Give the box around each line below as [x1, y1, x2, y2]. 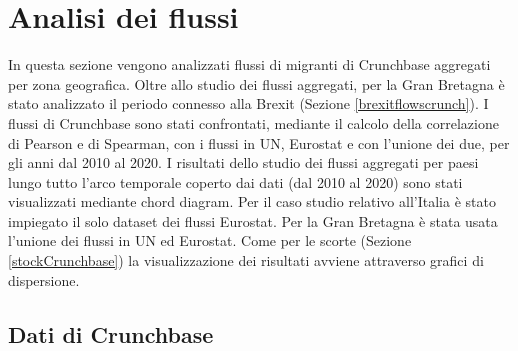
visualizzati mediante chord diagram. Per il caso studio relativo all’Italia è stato [8, 191, 496, 212]
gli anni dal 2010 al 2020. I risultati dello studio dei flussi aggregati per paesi [8, 152, 479, 173]
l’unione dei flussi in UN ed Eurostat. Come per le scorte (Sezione [8, 230, 412, 251]
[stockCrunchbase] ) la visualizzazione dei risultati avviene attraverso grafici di [8, 250, 484, 271]
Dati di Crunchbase [8, 318, 214, 349]
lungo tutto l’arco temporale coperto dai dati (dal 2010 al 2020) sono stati [8, 171, 463, 192]
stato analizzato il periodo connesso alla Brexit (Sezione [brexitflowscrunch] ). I [8, 93, 489, 114]
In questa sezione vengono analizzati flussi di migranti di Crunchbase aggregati [8, 54, 491, 75]
